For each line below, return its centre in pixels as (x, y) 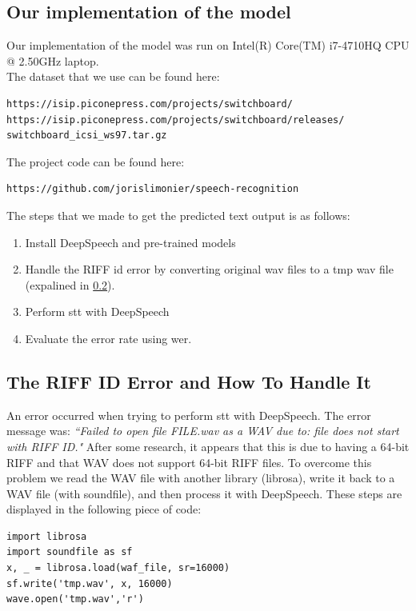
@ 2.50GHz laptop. (53, 60)
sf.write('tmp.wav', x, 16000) (90, 583)
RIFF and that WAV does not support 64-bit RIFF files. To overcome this (189, 462)
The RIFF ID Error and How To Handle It (189, 381)
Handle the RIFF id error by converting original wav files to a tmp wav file (209, 269)
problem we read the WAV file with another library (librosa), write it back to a (201, 478)
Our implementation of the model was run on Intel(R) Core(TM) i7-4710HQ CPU (208, 45)
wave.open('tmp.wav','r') (75, 599)
